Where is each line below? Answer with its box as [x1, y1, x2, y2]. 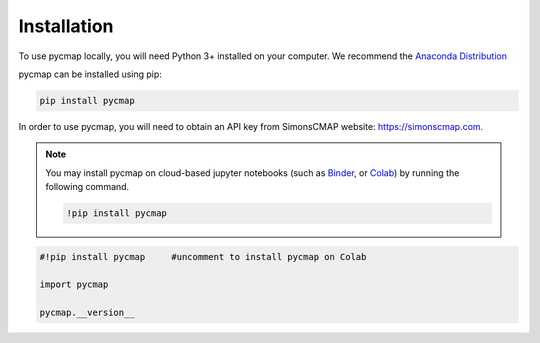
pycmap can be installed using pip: [18, 68, 162, 80]
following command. [45, 181, 130, 193]
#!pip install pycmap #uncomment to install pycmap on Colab [39, 251, 367, 262]
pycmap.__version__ [39, 307, 135, 319]
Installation [18, 15, 114, 37]
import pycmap [39, 279, 109, 290]
